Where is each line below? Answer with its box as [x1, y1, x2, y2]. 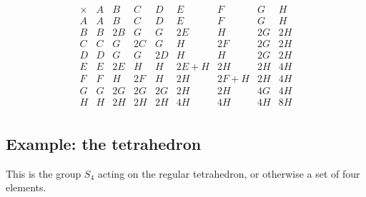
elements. [6, 180, 46, 195]
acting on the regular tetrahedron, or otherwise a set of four [97, 166, 360, 181]
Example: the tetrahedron [6, 132, 202, 154]
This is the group [6, 166, 81, 181]
